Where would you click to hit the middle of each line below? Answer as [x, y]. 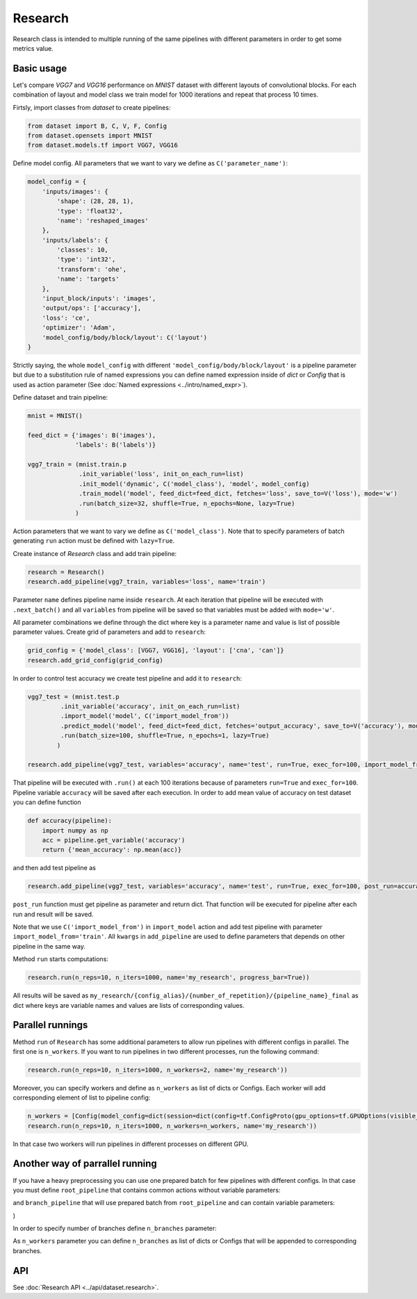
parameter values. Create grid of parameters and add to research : [109, 632]
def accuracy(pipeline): [70, 821]
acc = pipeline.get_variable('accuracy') [114, 840]
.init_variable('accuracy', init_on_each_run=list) [150, 706]
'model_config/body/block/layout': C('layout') [125, 337]
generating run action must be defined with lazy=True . [94, 541]
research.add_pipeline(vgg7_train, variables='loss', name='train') [147, 582]
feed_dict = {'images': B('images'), [92, 435]
